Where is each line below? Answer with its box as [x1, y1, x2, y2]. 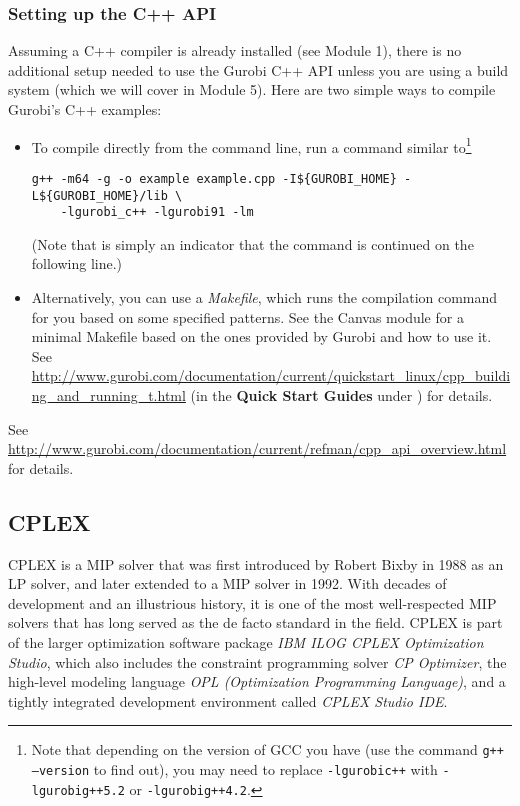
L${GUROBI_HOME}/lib [31, 188, 168, 203]
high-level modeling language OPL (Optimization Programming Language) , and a [8, 671, 506, 692]
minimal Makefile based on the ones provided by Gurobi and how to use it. [31, 326, 492, 347]
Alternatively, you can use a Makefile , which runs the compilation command [31, 287, 498, 307]
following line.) [31, 253, 123, 274]
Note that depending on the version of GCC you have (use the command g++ [31, 739, 504, 760]
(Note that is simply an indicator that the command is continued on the [31, 233, 474, 254]
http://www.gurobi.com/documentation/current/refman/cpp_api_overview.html [8, 438, 507, 459]
